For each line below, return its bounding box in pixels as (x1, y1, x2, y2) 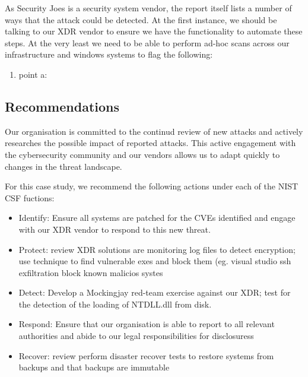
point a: (18, 68, 47, 80)
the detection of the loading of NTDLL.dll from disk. (18, 297, 212, 310)
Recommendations (5, 97, 119, 115)
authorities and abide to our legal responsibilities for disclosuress (18, 330, 254, 342)
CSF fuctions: (5, 191, 55, 204)
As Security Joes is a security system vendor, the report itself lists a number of (5, 2, 292, 14)
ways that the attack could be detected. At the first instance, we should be (5, 13, 277, 26)
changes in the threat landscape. (5, 160, 122, 172)
